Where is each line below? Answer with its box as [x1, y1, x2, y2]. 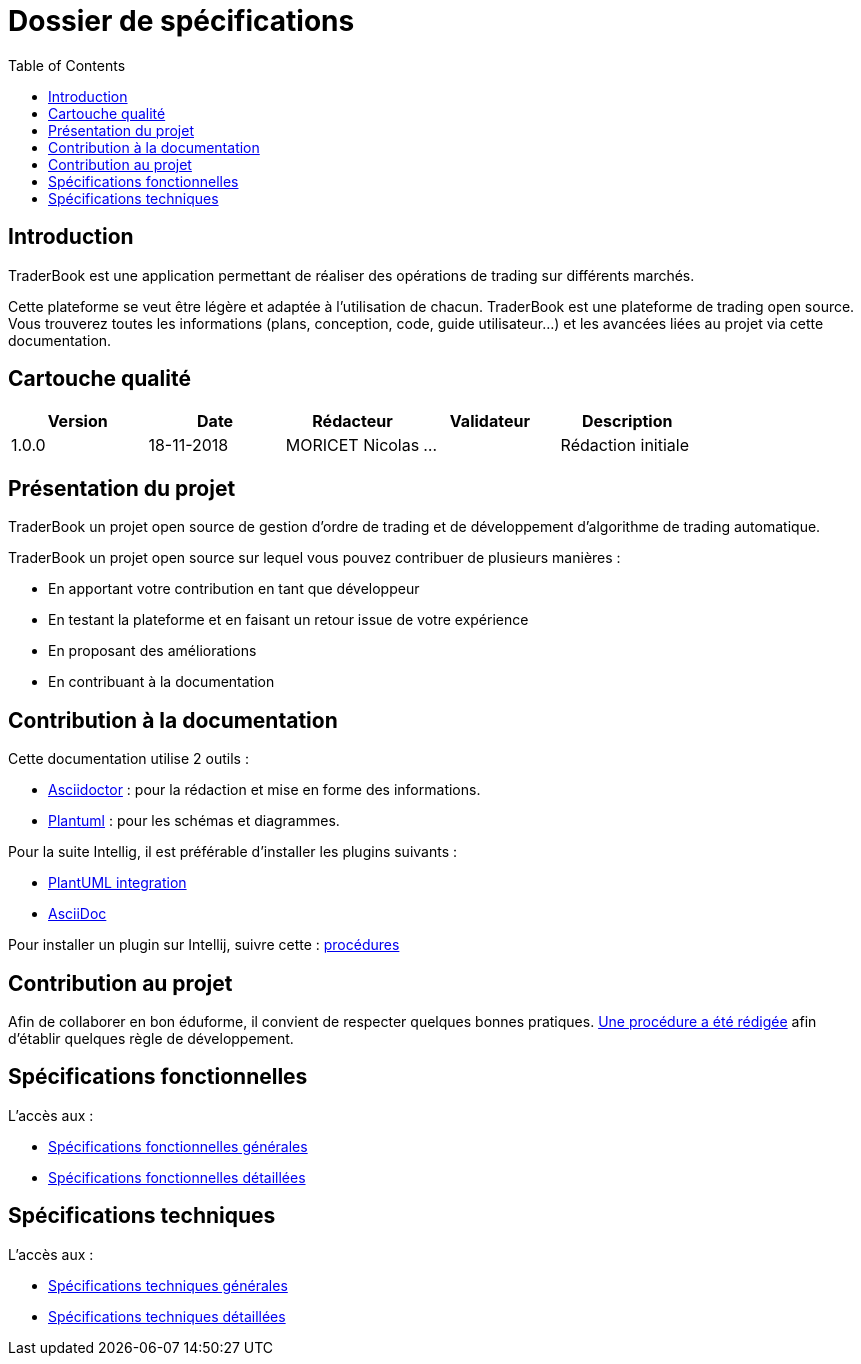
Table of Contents [8, 56, 126, 74]
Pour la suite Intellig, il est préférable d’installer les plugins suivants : [8, 843, 458, 861]
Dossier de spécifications [8, 4, 355, 38]
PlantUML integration [48, 874, 187, 892]
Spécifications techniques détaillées [48, 1307, 286, 1325]
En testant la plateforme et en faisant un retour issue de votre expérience [48, 611, 529, 629]
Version [47, 411, 108, 432]
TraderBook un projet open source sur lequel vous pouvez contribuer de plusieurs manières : [8, 549, 621, 567]
